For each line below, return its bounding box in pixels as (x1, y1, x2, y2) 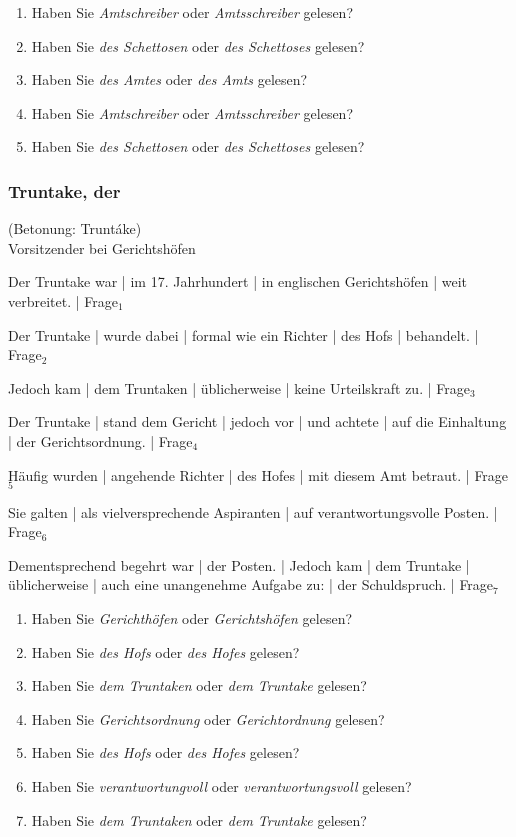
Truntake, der (8, 178, 121, 203)
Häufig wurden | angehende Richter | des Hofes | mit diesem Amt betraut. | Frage (8, 464, 509, 485)
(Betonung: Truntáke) (8, 218, 142, 239)
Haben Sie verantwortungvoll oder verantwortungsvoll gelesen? (31, 775, 412, 796)
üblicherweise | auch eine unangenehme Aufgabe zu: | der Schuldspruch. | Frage (8, 574, 494, 595)
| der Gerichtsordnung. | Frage (8, 430, 193, 451)
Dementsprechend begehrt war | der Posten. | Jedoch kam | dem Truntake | (8, 554, 470, 575)
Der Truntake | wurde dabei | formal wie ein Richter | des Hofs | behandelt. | (8, 324, 479, 345)
